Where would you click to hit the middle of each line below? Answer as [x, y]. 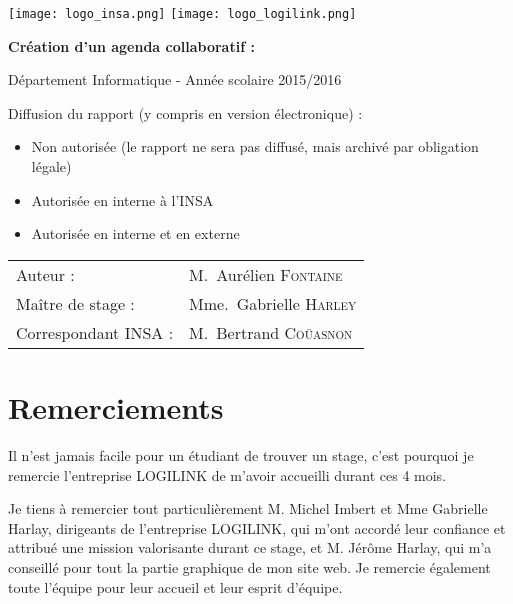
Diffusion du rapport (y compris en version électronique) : [185, 112]
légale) [51, 166]
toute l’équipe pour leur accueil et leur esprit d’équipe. [175, 586]
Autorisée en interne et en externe [135, 233]
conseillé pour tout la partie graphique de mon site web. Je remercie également [249, 566]
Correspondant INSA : [95, 332]
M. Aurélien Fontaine [266, 274]
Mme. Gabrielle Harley [273, 303]
